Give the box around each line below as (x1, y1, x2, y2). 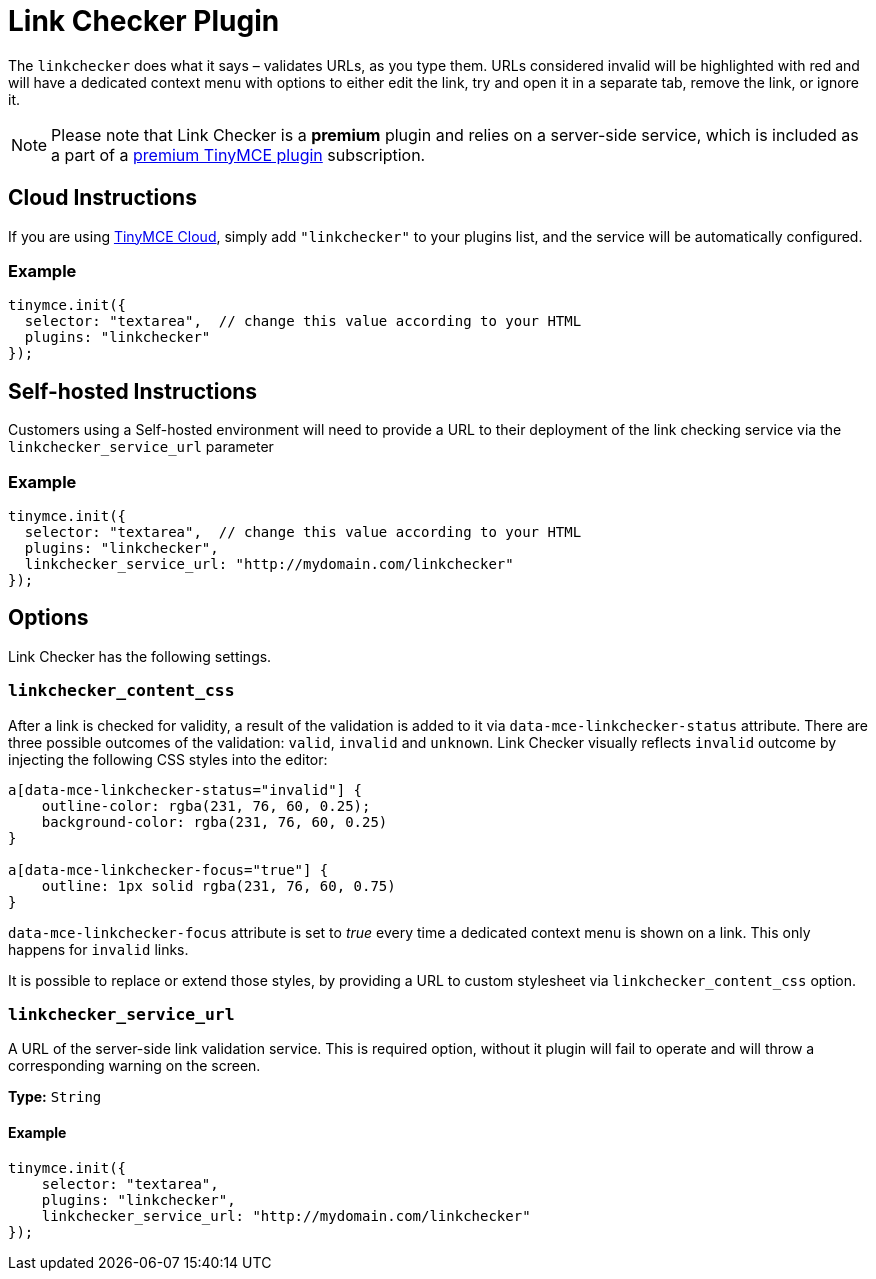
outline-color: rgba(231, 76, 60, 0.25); (41, 797, 371, 814)
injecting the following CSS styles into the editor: (8, 750, 328, 768)
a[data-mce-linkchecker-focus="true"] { (8, 861, 329, 878)
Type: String (8, 1088, 102, 1106)
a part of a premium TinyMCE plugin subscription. (51, 144, 426, 165)
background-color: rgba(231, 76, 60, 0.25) (41, 813, 388, 830)
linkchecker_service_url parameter (8, 438, 274, 456)
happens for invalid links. (8, 940, 189, 958)
